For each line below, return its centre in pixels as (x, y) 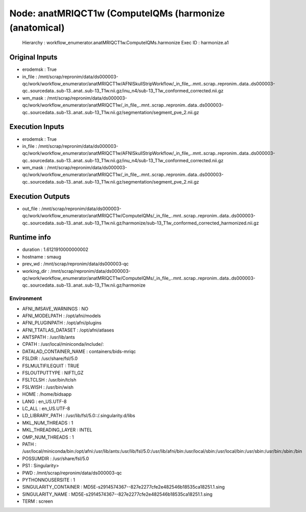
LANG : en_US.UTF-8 (44, 401)
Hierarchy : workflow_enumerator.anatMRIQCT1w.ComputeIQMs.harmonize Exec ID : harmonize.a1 (125, 43)
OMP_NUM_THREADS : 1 (48, 437)
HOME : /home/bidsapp (47, 394)
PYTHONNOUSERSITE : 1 (49, 480)
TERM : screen (38, 501)
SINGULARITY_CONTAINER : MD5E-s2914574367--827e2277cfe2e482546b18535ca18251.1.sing (123, 487)
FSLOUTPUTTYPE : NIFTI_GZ (53, 373)
